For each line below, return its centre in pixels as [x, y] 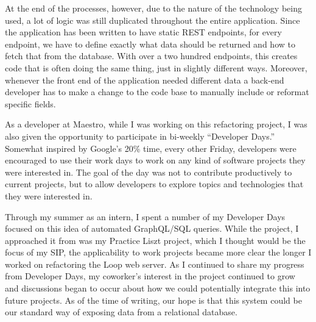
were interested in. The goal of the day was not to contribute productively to [149, 172]
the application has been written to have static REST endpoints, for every [143, 32]
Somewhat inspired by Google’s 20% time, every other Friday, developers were [151, 148]
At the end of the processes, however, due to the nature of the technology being [153, 8]
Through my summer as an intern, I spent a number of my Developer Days [145, 216]
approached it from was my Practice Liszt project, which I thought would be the [155, 240]
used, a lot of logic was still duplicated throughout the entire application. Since [153, 20]
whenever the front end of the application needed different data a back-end [145, 80]
